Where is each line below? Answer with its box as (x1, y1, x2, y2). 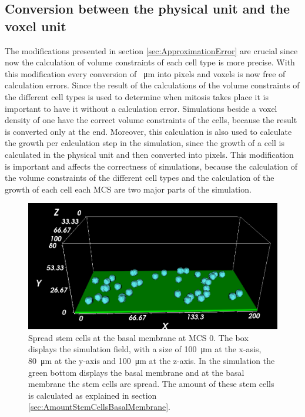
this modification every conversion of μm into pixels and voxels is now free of (5, 67, 286, 80)
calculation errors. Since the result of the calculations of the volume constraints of (5, 79, 300, 91)
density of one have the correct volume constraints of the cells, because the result (5, 114, 297, 126)
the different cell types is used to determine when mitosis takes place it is (5, 90, 269, 102)
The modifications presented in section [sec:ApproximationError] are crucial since (5, 44, 298, 57)
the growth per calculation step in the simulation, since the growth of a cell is (5, 137, 285, 149)
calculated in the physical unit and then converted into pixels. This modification (5, 148, 294, 160)
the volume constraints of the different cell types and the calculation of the (5, 171, 274, 184)
